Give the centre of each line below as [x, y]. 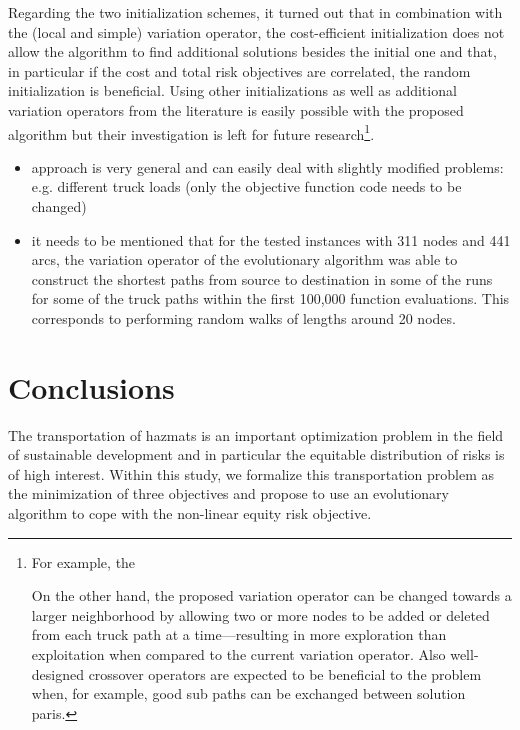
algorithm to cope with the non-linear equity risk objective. [190, 513]
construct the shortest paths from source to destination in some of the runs [262, 278]
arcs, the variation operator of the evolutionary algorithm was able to [244, 259]
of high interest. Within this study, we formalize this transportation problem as [251, 473]
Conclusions [91, 386]
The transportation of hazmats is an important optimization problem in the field [256, 434]
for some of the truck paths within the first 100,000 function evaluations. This [270, 298]
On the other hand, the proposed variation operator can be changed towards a [271, 595]
